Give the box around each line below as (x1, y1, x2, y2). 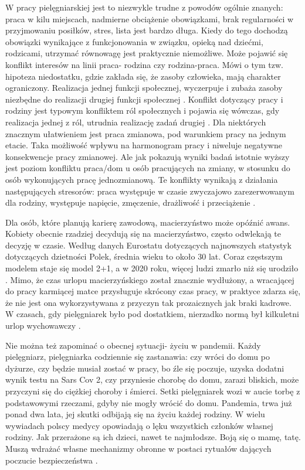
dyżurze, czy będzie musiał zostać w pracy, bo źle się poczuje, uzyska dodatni (5, 362, 284, 374)
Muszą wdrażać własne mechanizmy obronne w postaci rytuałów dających (5, 442, 272, 454)
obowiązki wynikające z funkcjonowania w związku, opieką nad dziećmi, (5, 35, 263, 47)
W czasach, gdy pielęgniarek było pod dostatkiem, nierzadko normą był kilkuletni (5, 308, 299, 320)
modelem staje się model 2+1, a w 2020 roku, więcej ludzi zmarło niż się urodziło (5, 262, 299, 274)
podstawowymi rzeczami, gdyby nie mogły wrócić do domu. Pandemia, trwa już (5, 396, 292, 408)
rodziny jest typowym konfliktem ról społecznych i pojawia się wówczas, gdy (5, 104, 280, 117)
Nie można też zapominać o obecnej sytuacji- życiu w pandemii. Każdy (5, 339, 261, 351)
